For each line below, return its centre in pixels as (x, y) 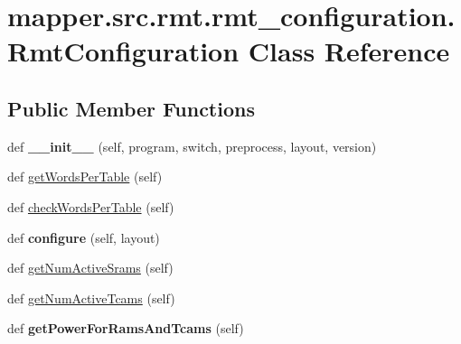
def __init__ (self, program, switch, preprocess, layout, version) (192, 146)
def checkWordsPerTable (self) (91, 206)
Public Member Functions (131, 108)
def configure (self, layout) (84, 237)
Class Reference (349, 51)
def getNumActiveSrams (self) (90, 268)
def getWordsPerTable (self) (85, 177)
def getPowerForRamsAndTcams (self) (126, 328)
